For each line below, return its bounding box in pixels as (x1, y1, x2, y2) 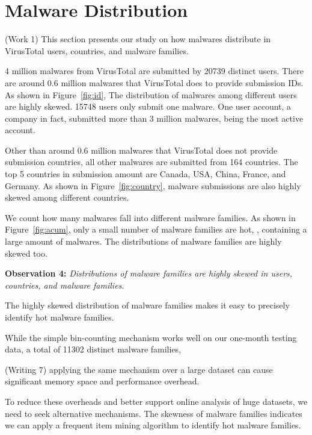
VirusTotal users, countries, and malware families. (5, 44, 189, 57)
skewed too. (5, 246, 47, 259)
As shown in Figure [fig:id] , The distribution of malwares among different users (5, 88, 297, 101)
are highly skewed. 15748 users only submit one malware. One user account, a (5, 100, 292, 113)
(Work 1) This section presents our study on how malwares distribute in (5, 33, 271, 45)
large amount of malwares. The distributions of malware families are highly (5, 235, 282, 248)
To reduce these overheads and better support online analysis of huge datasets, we (5, 395, 308, 407)
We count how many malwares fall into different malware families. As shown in (5, 211, 296, 224)
